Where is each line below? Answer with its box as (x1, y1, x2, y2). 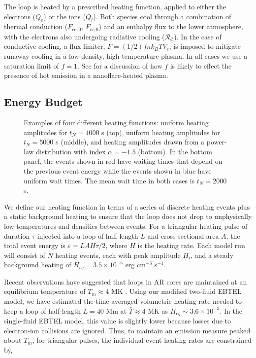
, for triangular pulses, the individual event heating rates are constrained (32, 335, 252, 345)
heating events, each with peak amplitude (55, 250, 181, 260)
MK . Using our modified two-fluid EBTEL (111, 286, 242, 296)
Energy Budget (4, 94, 83, 109)
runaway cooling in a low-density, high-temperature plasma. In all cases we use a (4, 51, 248, 61)
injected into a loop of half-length (37, 230, 138, 241)
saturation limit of (4, 60, 59, 71)
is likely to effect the (170, 60, 232, 71)
